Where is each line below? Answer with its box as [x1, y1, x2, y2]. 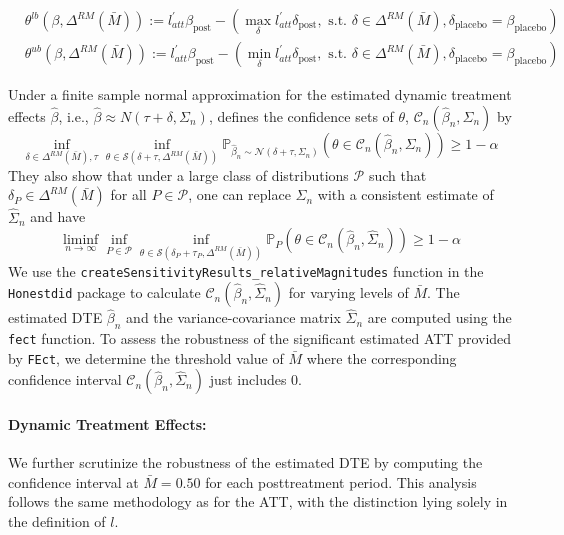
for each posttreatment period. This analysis [205, 471, 477, 492]
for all [110, 184, 147, 205]
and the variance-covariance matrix [126, 307, 341, 328]
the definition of [8, 511, 106, 532]
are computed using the [367, 307, 512, 328]
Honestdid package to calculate [8, 282, 201, 303]
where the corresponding [306, 347, 457, 368]
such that [368, 164, 427, 185]
